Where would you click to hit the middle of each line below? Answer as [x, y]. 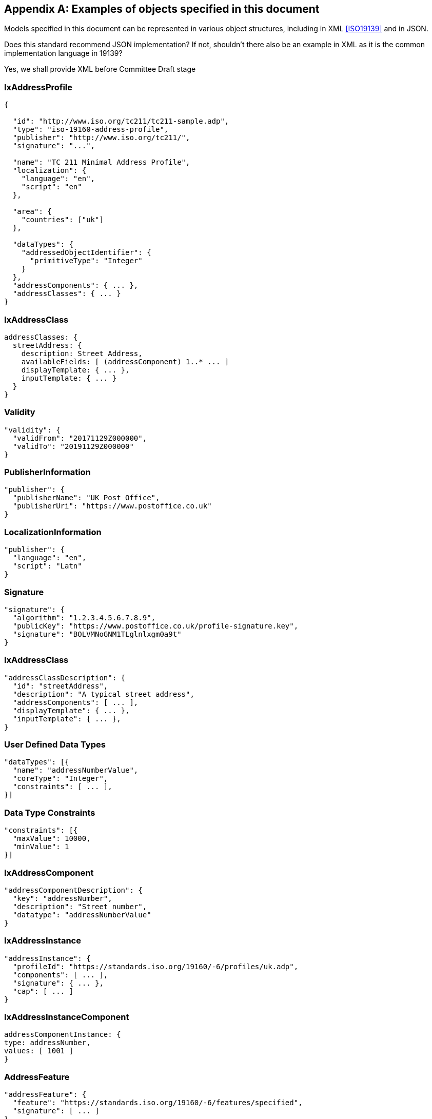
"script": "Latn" [47, 566]
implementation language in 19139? [63, 53]
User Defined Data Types [55, 745]
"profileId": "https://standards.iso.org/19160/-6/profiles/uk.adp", [155, 966]
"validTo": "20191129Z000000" [73, 446]
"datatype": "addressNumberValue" [82, 915]
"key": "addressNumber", [62, 898]
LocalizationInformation [53, 532]
